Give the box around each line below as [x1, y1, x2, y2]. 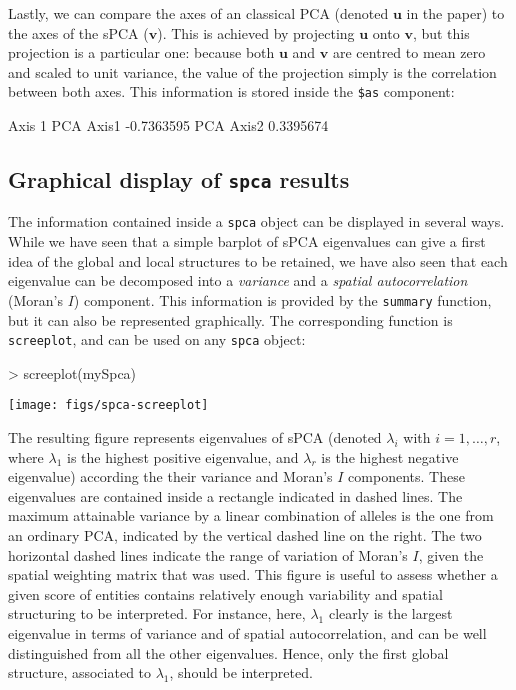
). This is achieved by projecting [157, 22, 355, 43]
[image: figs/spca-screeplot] [8, 398, 209, 413]
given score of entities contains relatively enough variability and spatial [8, 583, 443, 604]
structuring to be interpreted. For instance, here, [8, 603, 306, 624]
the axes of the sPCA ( [8, 22, 149, 43]
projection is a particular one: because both [8, 42, 275, 63]
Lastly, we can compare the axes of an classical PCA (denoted [8, 3, 389, 23]
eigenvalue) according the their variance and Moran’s [8, 466, 333, 487]
